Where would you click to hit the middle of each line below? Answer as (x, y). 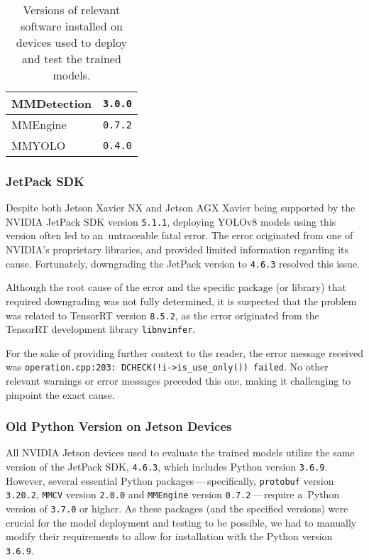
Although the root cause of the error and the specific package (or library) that (176, 287)
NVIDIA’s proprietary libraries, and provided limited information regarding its (177, 249)
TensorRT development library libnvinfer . (101, 329)
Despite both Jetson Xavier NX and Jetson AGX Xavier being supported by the (181, 208)
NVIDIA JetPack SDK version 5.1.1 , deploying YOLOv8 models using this (171, 221)
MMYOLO (39, 145)
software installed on (72, 26)
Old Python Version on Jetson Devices (119, 426)
